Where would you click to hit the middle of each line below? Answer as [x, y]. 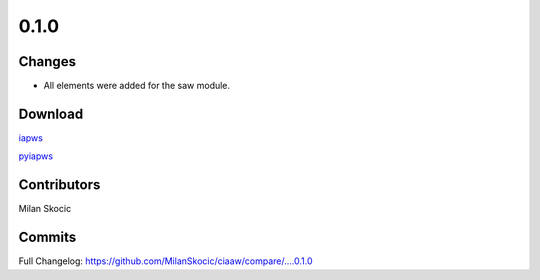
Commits [47, 237]
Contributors [59, 185]
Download [51, 113]
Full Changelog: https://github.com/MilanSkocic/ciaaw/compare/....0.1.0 [166, 261]
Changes [47, 61]
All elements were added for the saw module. [136, 86]
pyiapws [36, 156]
